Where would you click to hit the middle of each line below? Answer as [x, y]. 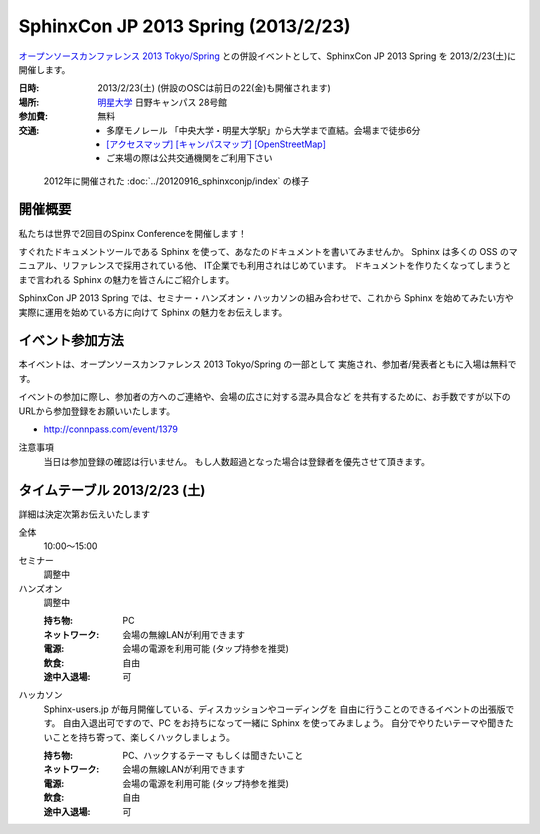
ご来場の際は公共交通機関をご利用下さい [189, 158]
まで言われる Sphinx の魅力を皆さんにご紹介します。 [126, 279]
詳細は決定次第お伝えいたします [84, 514]
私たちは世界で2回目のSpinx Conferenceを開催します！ [132, 233]
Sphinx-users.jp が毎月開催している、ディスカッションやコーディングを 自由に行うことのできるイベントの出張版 [274, 709]
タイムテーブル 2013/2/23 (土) [112, 490]
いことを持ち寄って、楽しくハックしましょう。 [139, 737]
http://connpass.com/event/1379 [111, 429]
